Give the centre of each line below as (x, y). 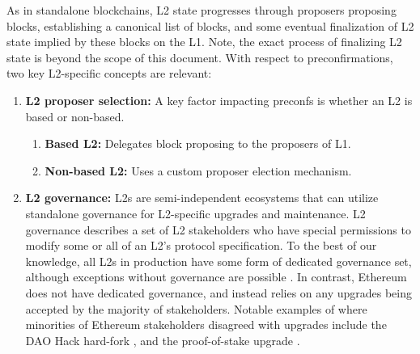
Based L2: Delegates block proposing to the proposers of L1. (198, 143)
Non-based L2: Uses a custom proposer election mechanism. (198, 170)
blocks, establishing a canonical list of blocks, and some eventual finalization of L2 (210, 25)
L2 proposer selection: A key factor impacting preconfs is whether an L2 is (219, 100)
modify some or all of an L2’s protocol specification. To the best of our (201, 245)
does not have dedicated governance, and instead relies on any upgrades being (218, 292)
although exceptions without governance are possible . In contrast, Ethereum (216, 277)
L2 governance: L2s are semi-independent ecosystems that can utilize (202, 198)
